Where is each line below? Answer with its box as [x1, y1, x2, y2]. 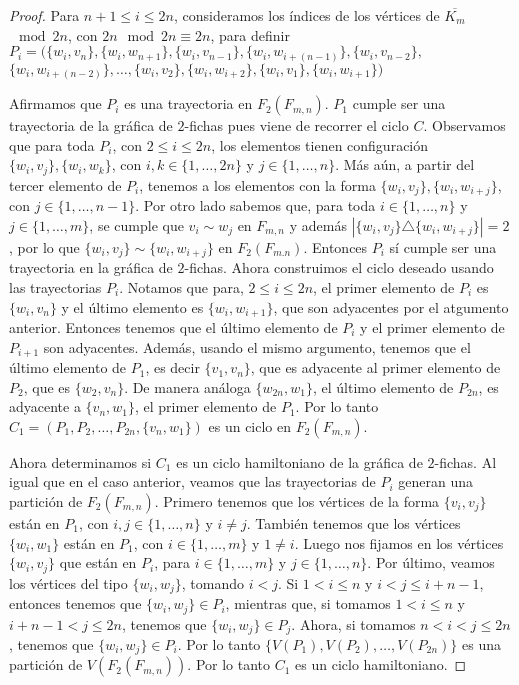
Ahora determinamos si [9, 451, 152, 472]
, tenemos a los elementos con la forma [139, 174, 376, 195]
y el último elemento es [61, 296, 204, 317]
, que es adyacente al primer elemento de [250, 357, 501, 378]
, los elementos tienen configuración [211, 134, 429, 155]
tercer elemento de [9, 174, 122, 195]
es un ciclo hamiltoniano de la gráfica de [176, 451, 423, 472]
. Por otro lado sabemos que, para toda [135, 195, 376, 216]
